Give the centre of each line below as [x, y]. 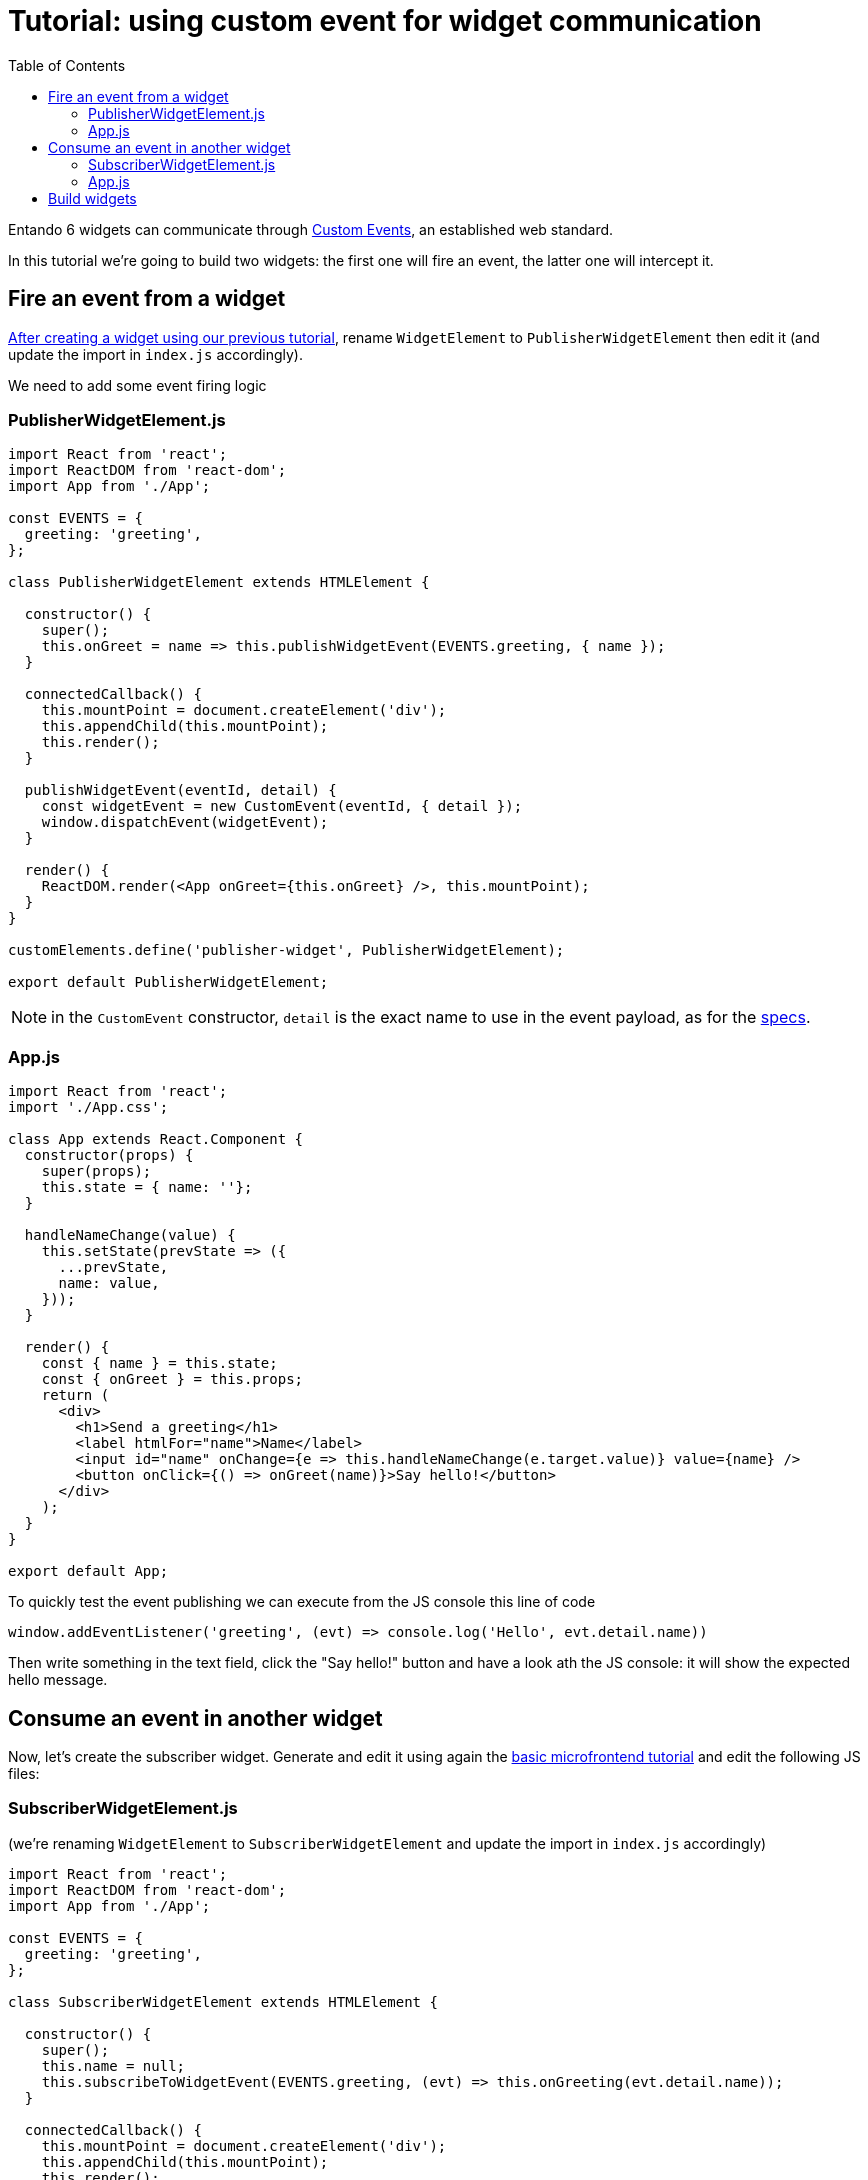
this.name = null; [113, 2065]
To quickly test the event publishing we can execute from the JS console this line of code [302, 1602]
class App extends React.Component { [156, 1139]
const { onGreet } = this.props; [172, 1379]
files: [24, 1773]
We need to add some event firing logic [137, 385]
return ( [75, 1395]
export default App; [88, 1571]
